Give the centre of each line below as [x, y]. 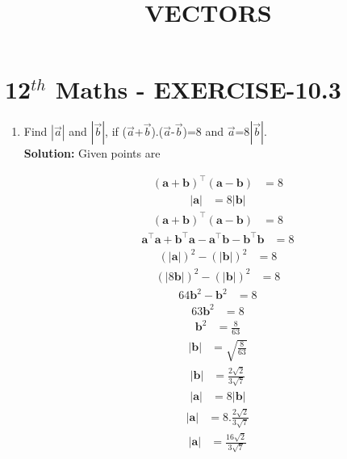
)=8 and [203, 131]
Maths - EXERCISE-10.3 [198, 89]
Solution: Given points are [92, 153]
